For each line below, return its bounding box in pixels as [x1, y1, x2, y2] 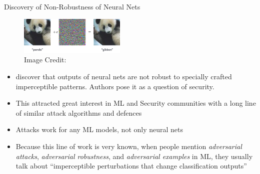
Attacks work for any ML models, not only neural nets [15, 124, 183, 135]
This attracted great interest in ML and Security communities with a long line [15, 98, 256, 108]
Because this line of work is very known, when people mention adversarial [15, 141, 242, 151]
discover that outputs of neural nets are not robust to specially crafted [15, 71, 232, 81]
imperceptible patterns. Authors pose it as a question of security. [15, 81, 214, 91]
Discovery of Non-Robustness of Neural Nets [4, 1, 140, 11]
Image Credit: [24, 54, 66, 65]
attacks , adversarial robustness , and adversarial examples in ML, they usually [15, 151, 253, 161]
